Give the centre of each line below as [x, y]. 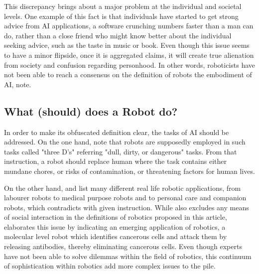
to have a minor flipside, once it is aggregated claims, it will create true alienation [129, 55]
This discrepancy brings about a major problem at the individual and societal [123, 6]
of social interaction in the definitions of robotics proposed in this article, [116, 217]
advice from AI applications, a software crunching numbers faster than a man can [129, 26]
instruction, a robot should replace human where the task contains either [115, 161]
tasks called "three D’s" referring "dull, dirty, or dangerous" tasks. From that [121, 151]
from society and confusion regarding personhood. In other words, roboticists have [129, 65]
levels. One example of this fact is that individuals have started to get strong [121, 16]
